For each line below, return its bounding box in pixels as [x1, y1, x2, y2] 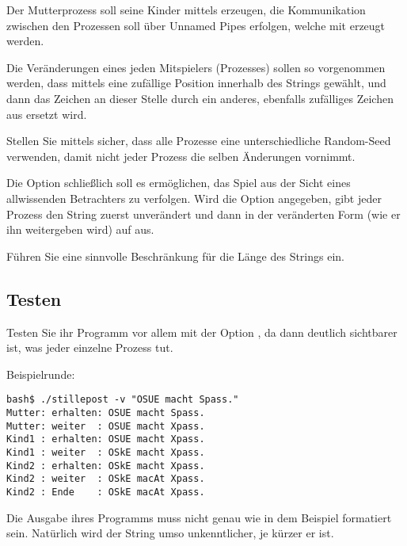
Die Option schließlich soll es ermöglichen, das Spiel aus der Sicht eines [6, 174, 351, 191]
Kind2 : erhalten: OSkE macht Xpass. [6, 460, 205, 472]
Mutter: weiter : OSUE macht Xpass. [6, 420, 205, 432]
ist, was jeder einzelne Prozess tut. [6, 339, 173, 356]
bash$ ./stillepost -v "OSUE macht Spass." [6, 394, 239, 406]
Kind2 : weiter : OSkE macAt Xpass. [6, 473, 205, 485]
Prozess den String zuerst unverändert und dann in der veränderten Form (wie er [6, 205, 401, 222]
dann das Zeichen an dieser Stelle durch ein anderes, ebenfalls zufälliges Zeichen [6, 90, 394, 106]
